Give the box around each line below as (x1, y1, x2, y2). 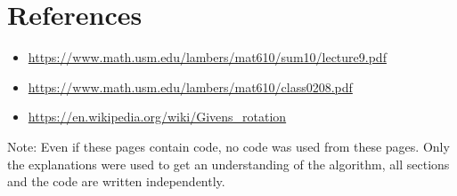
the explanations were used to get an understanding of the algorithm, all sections (7, 154, 450, 173)
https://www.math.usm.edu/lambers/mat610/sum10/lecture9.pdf (28, 48, 387, 67)
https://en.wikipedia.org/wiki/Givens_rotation (28, 107, 287, 126)
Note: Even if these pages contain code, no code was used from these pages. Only (7, 137, 450, 155)
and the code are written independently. (7, 172, 225, 191)
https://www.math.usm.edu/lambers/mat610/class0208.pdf (28, 77, 353, 96)
